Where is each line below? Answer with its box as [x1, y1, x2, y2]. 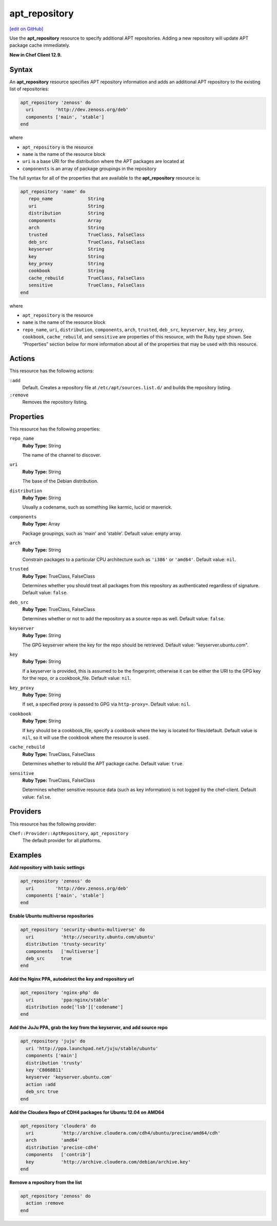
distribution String [28, 210, 105, 216]
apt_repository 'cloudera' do [20, 1123, 96, 1129]
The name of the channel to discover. [22, 452, 101, 458]
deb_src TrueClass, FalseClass [28, 239, 145, 245]
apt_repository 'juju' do [20, 1038, 86, 1044]
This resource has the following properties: [9, 426, 101, 432]
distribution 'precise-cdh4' [26, 1144, 100, 1150]
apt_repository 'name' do [20, 189, 86, 195]
